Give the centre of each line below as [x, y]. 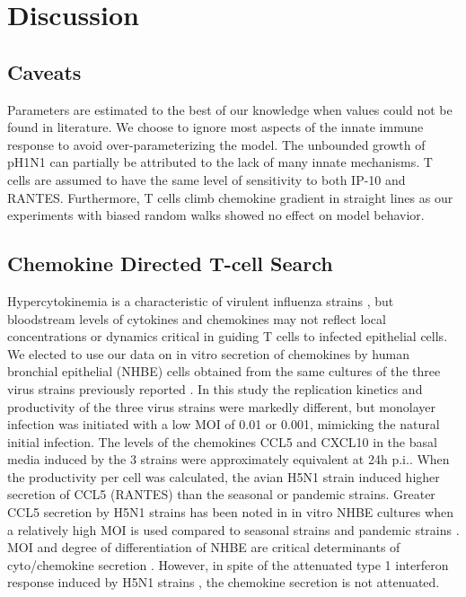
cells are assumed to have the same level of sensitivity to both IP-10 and [207, 179]
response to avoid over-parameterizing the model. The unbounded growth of [216, 144]
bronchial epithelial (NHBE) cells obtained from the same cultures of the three [224, 371]
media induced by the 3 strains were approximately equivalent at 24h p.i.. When [229, 459]
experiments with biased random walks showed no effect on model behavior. [216, 215]
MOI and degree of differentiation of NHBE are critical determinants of [204, 547]
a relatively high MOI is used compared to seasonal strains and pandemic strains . [233, 529]
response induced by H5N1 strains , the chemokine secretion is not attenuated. [224, 582]
